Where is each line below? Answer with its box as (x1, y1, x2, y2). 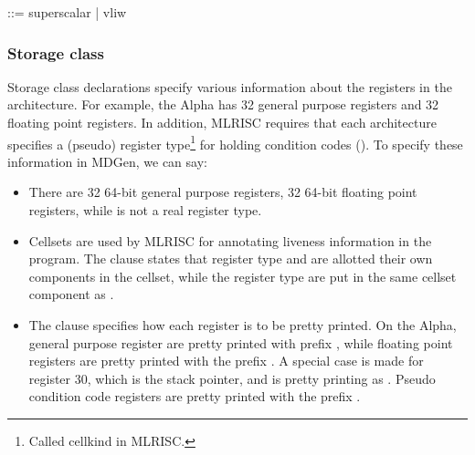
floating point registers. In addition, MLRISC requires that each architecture (7, 113, 437, 131)
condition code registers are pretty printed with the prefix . (28, 387, 361, 406)
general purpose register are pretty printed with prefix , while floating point (28, 333, 453, 352)
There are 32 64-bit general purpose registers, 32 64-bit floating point (28, 182, 417, 202)
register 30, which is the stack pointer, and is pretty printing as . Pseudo (28, 368, 436, 388)
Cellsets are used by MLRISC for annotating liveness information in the (28, 231, 432, 250)
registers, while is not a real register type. (28, 201, 262, 220)
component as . (28, 284, 114, 304)
